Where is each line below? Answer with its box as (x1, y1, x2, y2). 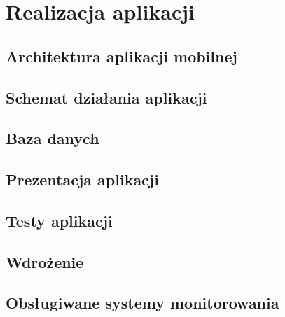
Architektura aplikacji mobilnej (6, 45, 237, 66)
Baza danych (6, 127, 99, 149)
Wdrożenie (6, 251, 84, 272)
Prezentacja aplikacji (6, 169, 159, 190)
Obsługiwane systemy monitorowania (6, 292, 279, 314)
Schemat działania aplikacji (6, 86, 207, 108)
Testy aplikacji (6, 209, 113, 231)
